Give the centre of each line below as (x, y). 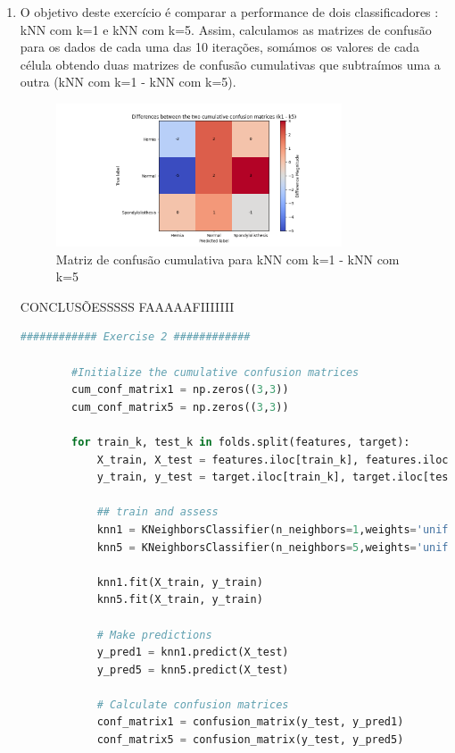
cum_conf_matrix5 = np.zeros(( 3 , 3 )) (180, 407)
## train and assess (157, 512)
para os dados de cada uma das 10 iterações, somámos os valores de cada (219, 47)
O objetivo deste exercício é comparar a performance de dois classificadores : (229, 12)
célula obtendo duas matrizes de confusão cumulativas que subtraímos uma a (230, 64)
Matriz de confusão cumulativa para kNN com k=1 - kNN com (227, 259)
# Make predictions (154, 635)
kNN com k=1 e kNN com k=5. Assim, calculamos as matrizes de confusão (226, 29)
